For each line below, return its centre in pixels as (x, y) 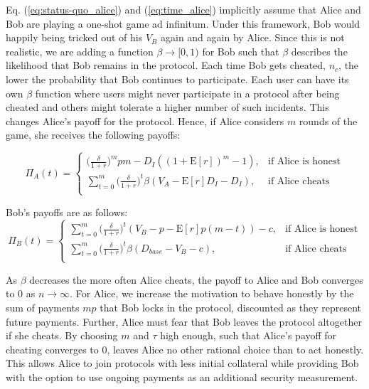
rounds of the (328, 121)
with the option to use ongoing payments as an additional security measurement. (182, 377)
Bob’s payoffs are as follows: (67, 212)
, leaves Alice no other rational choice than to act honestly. (235, 349)
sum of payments (43, 307)
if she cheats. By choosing (62, 335)
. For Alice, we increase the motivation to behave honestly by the (212, 293)
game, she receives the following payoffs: (93, 135)
